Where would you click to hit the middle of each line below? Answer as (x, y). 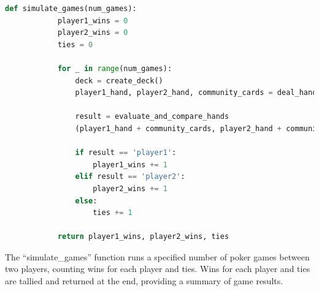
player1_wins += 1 (130, 164)
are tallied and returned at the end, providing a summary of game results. (144, 281)
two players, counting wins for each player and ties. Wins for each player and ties (158, 269)
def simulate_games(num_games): (71, 9)
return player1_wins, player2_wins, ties (143, 237)
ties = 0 (75, 44)
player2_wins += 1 (130, 188)
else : (86, 201)
